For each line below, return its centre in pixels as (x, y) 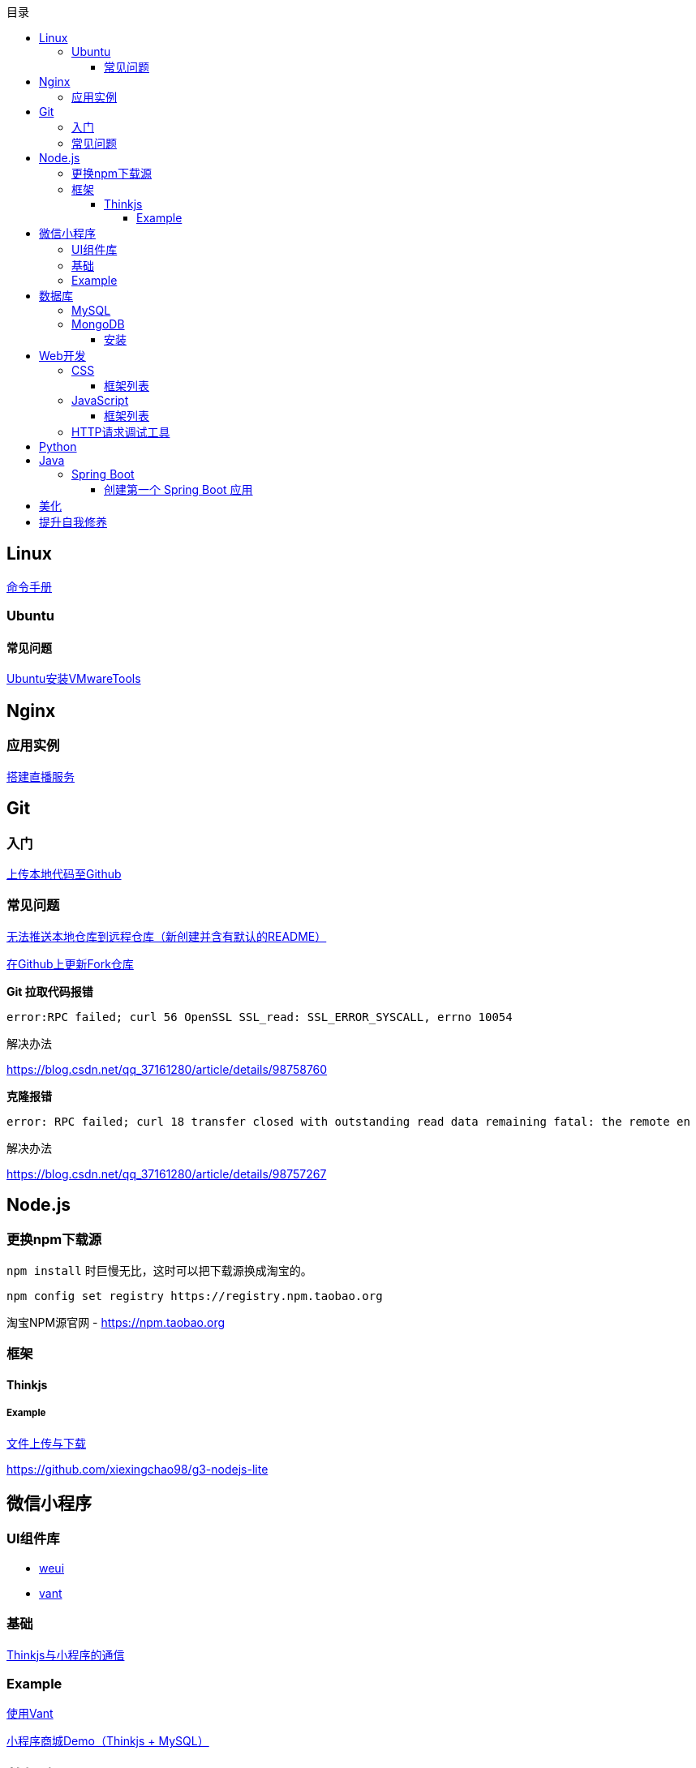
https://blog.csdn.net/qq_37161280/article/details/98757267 (167, 1174)
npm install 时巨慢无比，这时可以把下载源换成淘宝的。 (159, 1270)
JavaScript (100, 400)
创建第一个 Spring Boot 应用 (178, 489)
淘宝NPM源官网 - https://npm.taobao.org (116, 1322)
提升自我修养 (73, 522)
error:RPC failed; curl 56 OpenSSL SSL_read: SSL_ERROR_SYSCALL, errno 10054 (260, 1017)
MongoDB (98, 324)
